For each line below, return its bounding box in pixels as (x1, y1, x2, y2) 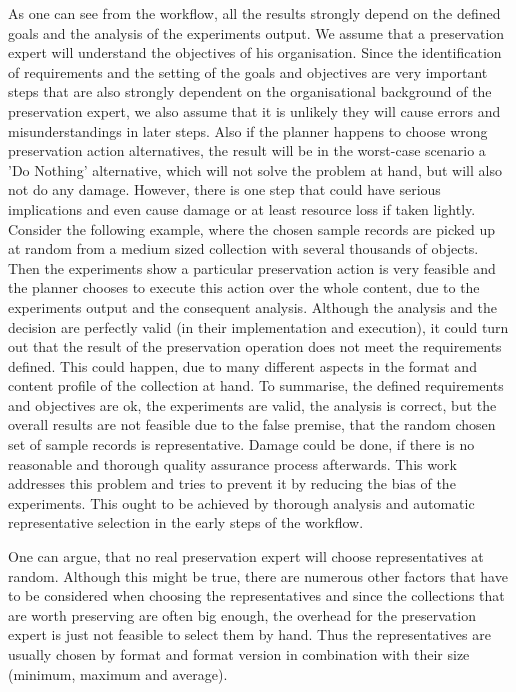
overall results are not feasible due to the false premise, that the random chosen (8, 414, 496, 435)
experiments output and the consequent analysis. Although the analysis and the (8, 296, 497, 317)
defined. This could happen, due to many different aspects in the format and (8, 355, 477, 376)
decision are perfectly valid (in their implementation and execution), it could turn (8, 316, 509, 337)
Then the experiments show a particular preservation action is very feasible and (8, 257, 496, 278)
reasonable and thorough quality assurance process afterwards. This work (8, 453, 457, 474)
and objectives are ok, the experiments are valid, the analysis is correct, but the (8, 394, 497, 415)
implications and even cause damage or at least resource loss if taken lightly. (8, 198, 476, 219)
